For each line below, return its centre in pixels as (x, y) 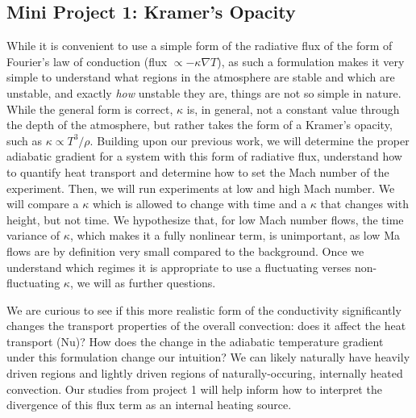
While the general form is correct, (90, 109)
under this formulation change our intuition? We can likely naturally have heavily (208, 357)
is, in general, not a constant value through (293, 109)
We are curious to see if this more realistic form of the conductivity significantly (204, 309)
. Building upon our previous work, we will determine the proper (250, 140)
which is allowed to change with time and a (200, 204)
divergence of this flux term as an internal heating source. (149, 405)
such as (25, 140)
